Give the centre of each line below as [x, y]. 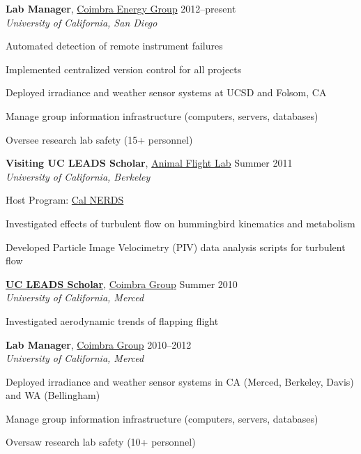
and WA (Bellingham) [53, 395]
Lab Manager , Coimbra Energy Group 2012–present [121, 8]
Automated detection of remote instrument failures [114, 46]
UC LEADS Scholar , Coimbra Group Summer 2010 [122, 283]
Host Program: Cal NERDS [65, 200]
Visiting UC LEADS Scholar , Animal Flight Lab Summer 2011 [149, 163]
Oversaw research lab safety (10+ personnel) [101, 442]
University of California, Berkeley [78, 176]
